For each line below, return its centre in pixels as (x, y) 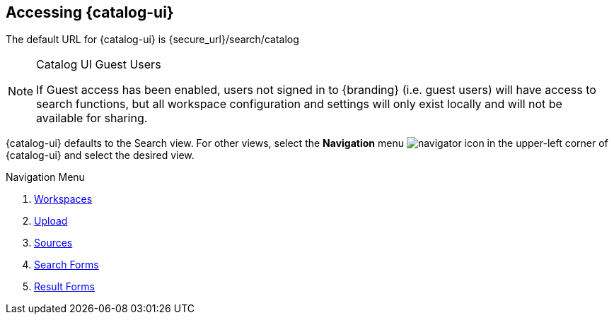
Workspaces (63, 199)
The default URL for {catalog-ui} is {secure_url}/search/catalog (152, 40)
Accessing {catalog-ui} (90, 12)
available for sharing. (92, 118)
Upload (51, 221)
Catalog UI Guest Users (99, 65)
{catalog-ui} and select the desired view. (100, 155)
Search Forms (66, 265)
